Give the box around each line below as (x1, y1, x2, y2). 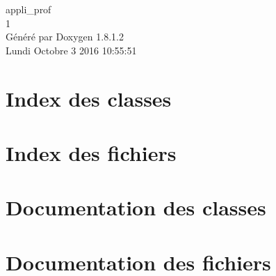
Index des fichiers (6, 138, 177, 167)
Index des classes (6, 84, 172, 112)
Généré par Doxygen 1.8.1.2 (6, 29, 124, 44)
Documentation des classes (6, 193, 266, 222)
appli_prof (6, 2, 51, 16)
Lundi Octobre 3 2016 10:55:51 (6, 43, 137, 57)
